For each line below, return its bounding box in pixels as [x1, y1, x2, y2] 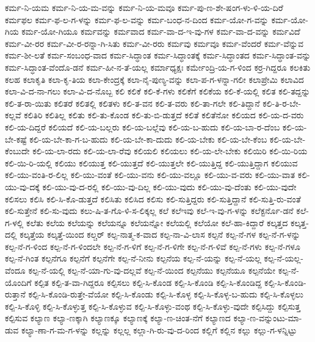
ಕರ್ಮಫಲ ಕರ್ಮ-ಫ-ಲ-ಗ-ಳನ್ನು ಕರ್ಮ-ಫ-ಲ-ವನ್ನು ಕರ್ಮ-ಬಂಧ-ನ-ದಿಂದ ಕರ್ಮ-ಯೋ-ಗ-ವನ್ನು [5, 13, 269, 26]
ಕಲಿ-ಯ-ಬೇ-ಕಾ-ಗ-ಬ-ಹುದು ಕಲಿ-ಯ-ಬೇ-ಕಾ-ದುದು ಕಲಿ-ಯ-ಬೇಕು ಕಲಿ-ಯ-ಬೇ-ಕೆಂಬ [29, 132, 267, 145]
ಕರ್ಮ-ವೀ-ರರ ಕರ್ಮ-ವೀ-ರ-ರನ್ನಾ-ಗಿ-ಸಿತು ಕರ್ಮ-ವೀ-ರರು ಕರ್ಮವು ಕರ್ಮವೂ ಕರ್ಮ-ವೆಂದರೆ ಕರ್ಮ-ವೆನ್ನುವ [5, 37, 303, 49]
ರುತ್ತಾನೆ [5, 288, 26, 301]
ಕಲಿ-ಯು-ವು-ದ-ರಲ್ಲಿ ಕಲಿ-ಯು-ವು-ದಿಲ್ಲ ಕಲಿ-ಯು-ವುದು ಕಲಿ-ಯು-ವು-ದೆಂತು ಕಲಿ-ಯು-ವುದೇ [42, 180, 297, 193]
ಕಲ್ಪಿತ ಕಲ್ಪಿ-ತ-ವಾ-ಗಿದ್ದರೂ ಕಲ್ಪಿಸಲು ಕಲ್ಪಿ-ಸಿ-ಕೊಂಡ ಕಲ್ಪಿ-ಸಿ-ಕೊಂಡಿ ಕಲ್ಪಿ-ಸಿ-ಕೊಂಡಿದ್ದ [34, 276, 262, 288]
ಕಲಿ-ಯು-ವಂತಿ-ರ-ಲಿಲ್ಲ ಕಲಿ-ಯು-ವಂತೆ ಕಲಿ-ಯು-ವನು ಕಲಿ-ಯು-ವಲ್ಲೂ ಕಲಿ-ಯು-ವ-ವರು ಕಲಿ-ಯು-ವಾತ [5, 168, 295, 181]
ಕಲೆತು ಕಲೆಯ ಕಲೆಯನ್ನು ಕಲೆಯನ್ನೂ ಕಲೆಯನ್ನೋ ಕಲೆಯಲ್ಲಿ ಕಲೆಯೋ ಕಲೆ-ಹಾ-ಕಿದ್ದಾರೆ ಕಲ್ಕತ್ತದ [26, 216, 288, 229]
